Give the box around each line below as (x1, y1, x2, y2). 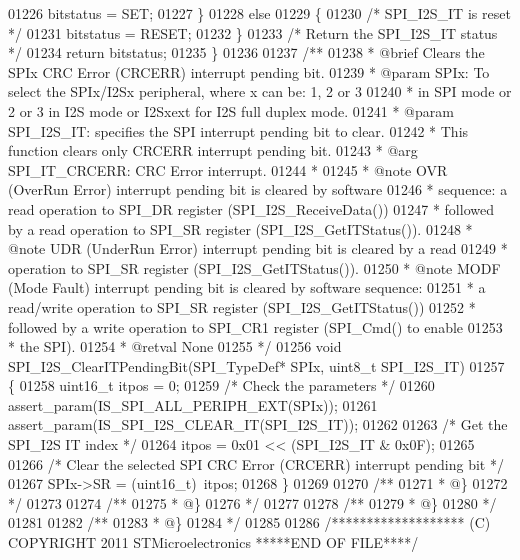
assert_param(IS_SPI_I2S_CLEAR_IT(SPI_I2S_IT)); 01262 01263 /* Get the (8, 414, 508, 435)
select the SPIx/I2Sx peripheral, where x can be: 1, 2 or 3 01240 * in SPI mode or (8, 81, 512, 102)
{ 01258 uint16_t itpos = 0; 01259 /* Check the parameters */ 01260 (8, 375, 435, 396)
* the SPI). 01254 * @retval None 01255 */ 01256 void (8, 336, 342, 357)
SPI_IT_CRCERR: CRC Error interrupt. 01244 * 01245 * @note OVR (8, 159, 448, 180)
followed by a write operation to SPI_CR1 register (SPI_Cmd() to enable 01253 (8, 316, 503, 337)
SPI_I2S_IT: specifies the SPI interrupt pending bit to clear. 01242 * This (8, 120, 469, 141)
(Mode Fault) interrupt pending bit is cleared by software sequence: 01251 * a (8, 277, 486, 298)
